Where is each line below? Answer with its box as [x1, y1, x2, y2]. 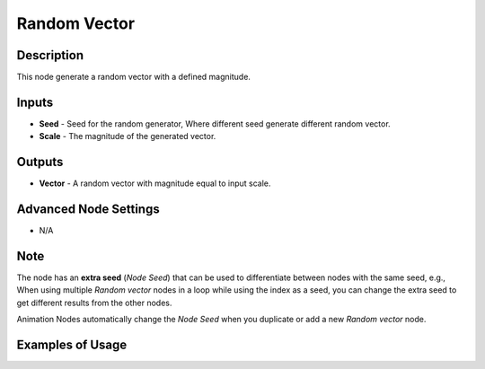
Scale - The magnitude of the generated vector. [39, 131, 216, 142]
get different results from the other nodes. [16, 297, 172, 308]
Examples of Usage [16, 338, 128, 353]
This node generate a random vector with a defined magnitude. [16, 72, 251, 83]
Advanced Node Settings [16, 202, 161, 217]
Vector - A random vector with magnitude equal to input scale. [39, 178, 271, 189]
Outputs [16, 154, 64, 170]
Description [16, 48, 84, 63]
